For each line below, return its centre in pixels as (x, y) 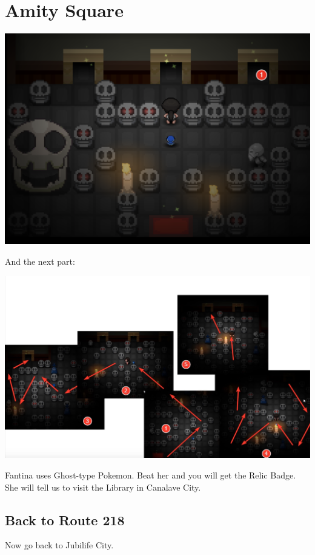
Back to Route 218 (65, 519)
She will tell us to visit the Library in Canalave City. (103, 487)
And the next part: (40, 261)
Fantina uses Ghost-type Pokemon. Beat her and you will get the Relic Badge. (151, 475)
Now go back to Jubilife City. (59, 545)
